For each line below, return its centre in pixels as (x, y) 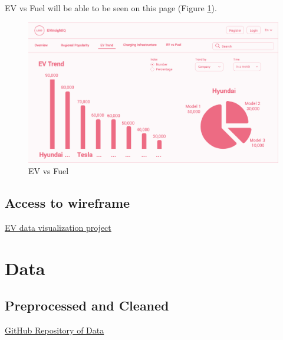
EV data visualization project (58, 228)
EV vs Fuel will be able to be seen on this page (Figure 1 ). (111, 8)
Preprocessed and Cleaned (87, 305)
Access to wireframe (68, 203)
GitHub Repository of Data (55, 330)
